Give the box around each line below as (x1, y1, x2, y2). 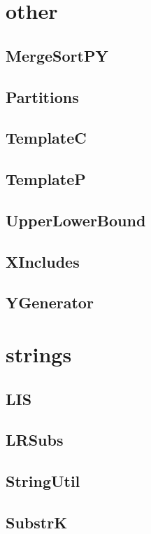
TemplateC (6, 127, 87, 149)
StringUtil (6, 470, 80, 492)
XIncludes (6, 250, 80, 272)
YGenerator (6, 292, 94, 313)
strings (6, 340, 72, 369)
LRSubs (6, 429, 64, 451)
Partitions (6, 85, 79, 107)
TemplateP (6, 168, 86, 190)
